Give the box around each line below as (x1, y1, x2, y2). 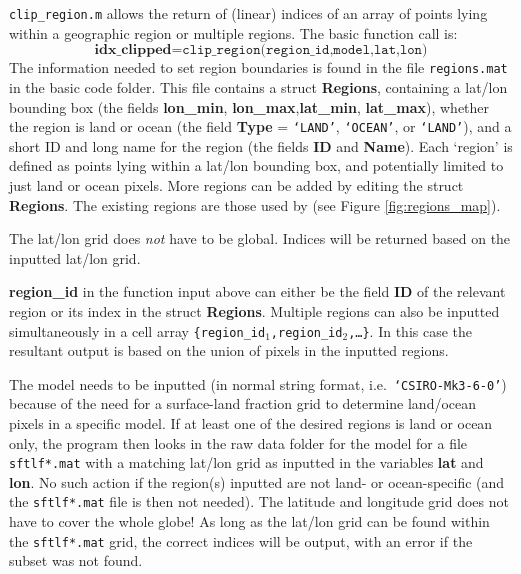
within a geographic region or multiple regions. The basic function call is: (9, 22, 458, 43)
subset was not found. (9, 550, 143, 571)
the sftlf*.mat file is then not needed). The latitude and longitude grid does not (9, 491, 509, 512)
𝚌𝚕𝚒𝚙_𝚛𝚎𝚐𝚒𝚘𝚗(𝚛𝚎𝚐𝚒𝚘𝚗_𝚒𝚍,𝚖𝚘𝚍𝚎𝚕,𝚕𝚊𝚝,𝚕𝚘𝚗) (182, 43, 428, 58)
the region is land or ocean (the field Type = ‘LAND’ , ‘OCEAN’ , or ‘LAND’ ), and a (9, 116, 512, 137)
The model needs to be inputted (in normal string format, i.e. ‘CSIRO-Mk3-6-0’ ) (9, 373, 507, 394)
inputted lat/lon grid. (9, 247, 141, 268)
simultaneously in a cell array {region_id (9, 320, 266, 341)
